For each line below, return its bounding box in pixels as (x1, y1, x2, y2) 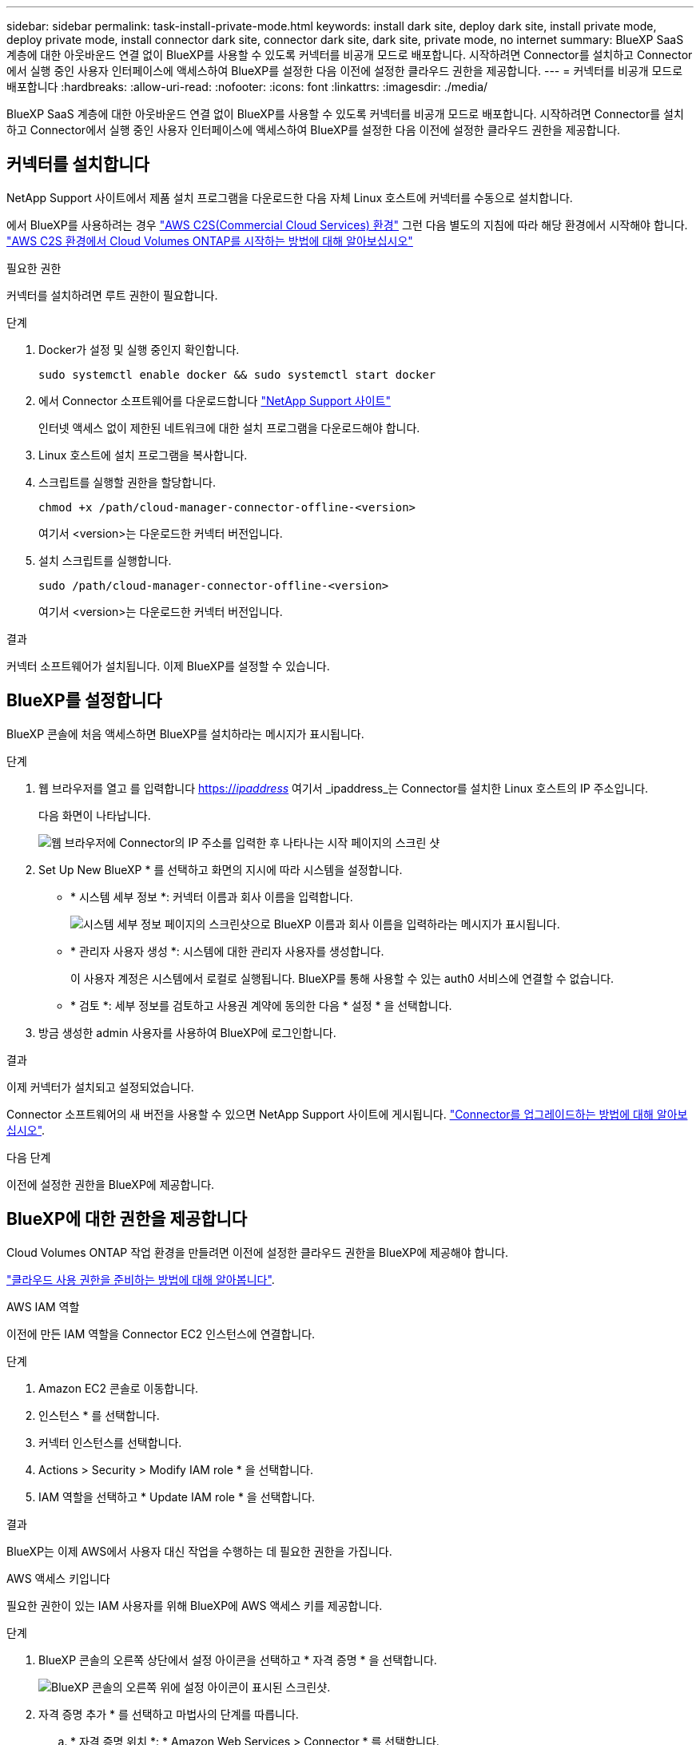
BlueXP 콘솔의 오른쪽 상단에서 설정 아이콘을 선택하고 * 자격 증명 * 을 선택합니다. (38, 1652, 437, 1667)
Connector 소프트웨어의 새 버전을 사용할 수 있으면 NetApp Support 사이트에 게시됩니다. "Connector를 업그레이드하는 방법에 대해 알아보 (6, 1107, 688, 1121)
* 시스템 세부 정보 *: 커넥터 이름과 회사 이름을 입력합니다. (70, 889, 353, 904)
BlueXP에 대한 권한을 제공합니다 (6, 1209, 248, 1230)
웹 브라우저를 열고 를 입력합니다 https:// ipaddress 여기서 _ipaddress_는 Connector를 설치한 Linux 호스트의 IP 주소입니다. (38, 781, 649, 795)
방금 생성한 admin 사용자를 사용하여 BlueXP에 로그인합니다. (38, 1025, 336, 1039)
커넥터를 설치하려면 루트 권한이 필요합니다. (6, 288, 218, 302)
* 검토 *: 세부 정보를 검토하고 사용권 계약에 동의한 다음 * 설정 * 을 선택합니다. (70, 998, 452, 1012)
